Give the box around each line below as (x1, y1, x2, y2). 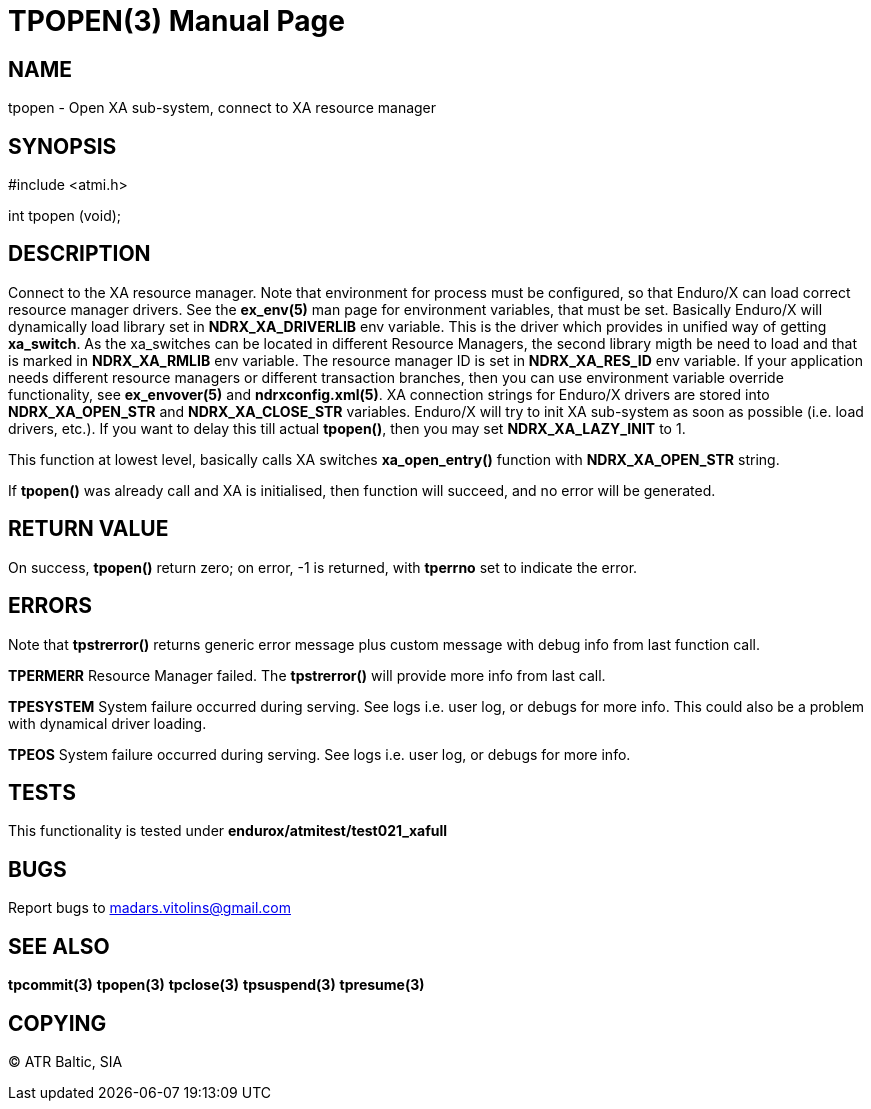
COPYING (8, 1010, 107, 1036)
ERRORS (8, 593, 93, 619)
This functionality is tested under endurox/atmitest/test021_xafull (8, 822, 448, 840)
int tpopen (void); (8, 207, 122, 225)
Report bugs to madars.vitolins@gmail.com (8, 899, 291, 917)
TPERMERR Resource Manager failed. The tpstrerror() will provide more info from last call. (8, 666, 606, 684)
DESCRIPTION (8, 241, 151, 267)
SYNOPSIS (8, 133, 117, 159)
